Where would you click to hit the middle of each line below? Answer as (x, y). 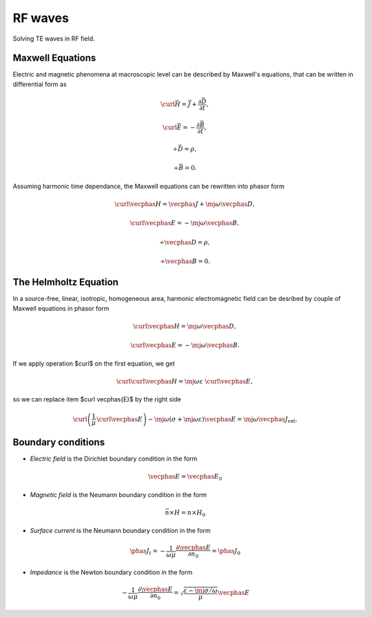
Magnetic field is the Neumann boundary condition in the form (118, 494)
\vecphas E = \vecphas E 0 (185, 477)
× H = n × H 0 (187, 513)
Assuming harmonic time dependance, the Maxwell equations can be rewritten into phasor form (149, 186)
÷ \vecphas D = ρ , (185, 242)
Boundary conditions (59, 442)
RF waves (41, 18)
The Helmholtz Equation (65, 282)
